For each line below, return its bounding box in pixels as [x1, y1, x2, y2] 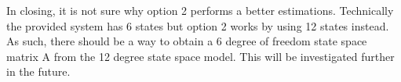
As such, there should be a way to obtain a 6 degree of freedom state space [6, 33, 367, 49]
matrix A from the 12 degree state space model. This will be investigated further [6, 48, 395, 64]
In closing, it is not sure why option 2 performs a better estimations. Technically [6, 2, 394, 18]
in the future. [6, 63, 71, 80]
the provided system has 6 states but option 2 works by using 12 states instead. [6, 17, 389, 34]
